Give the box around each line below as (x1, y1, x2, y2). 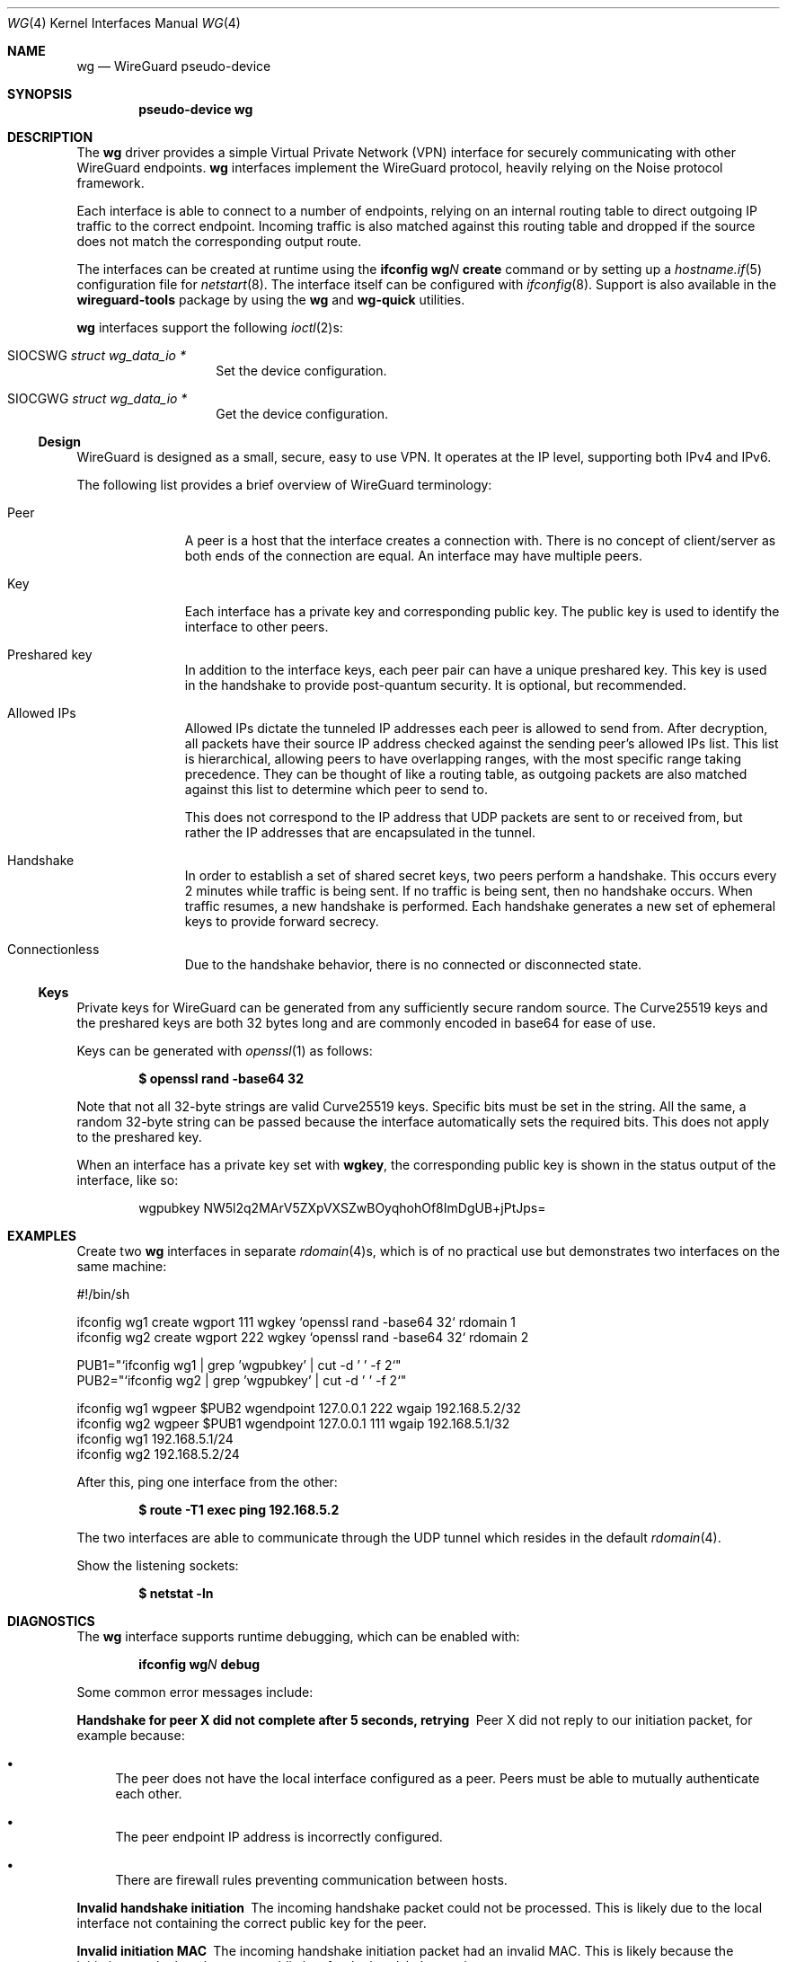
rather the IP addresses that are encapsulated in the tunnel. (184, 825, 536, 840)
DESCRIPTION (7, 129, 93, 145)
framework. (76, 175, 145, 190)
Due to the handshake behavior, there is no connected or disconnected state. (184, 957, 642, 972)
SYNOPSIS (7, 86, 73, 102)
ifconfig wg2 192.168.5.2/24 (76, 1446, 240, 1462)
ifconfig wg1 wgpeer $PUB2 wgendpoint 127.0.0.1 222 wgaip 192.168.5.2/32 (76, 1401, 521, 1416)
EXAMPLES (7, 1228, 76, 1243)
